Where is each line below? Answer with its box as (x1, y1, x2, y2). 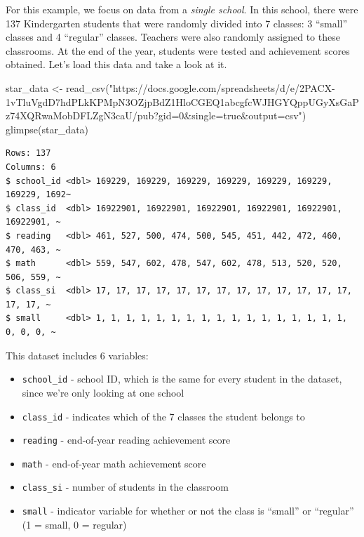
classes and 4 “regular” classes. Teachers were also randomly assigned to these (6, 29, 340, 44)
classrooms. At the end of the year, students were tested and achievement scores (6, 43, 350, 58)
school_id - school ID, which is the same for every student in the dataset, (22, 371, 342, 386)
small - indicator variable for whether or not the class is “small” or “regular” (22, 503, 354, 518)
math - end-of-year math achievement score (22, 456, 206, 470)
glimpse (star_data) (6, 121, 89, 136)
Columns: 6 (6, 161, 56, 172)
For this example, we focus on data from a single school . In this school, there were (6, 2, 358, 16)
